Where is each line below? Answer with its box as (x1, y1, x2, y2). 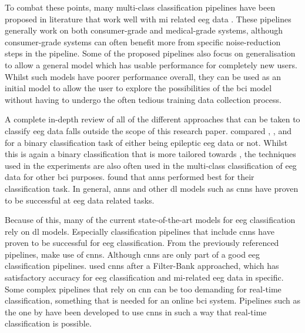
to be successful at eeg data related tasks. (5, 194, 155, 206)
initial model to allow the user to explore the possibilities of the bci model (5, 82, 272, 94)
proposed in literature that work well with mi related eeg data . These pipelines (5, 12, 291, 25)
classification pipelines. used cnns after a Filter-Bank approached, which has (5, 259, 279, 272)
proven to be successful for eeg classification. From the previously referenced (5, 237, 279, 249)
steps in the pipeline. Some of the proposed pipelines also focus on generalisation (5, 47, 296, 59)
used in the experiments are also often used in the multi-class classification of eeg (5, 159, 297, 171)
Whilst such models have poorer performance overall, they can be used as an (5, 70, 281, 82)
